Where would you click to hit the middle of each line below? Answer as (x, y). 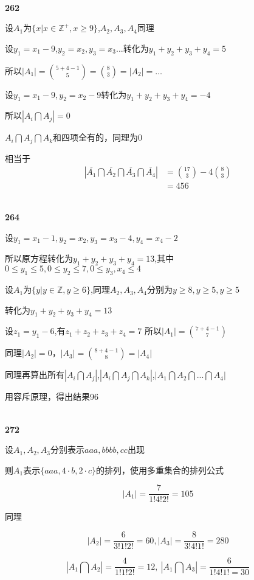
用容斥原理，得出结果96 (52, 397)
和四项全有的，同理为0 (98, 137)
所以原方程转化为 (39, 258)
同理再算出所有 (35, 375)
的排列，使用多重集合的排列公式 (160, 470)
